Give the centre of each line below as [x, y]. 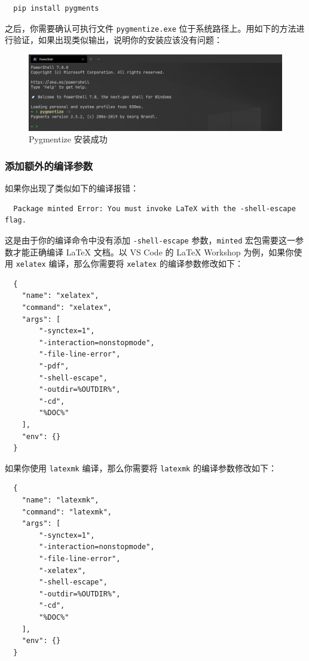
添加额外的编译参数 [49, 165]
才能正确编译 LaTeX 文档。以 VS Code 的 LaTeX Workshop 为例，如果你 [153, 252]
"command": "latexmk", [67, 512]
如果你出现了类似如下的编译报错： [72, 188]
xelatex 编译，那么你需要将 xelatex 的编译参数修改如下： [129, 264]
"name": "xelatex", [60, 296]
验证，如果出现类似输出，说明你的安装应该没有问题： [117, 40]
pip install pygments [56, 8]
